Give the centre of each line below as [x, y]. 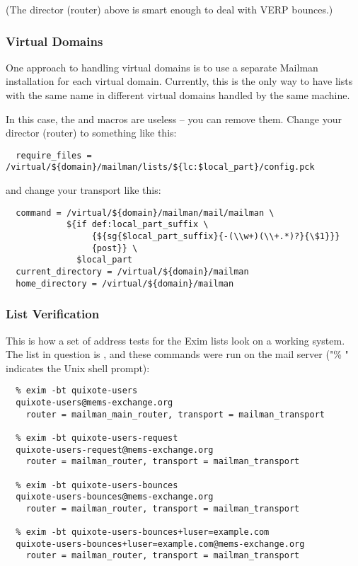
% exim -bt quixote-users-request [97, 438]
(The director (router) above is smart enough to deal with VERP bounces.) [169, 9]
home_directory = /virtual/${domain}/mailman [125, 283]
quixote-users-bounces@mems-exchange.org [115, 497]
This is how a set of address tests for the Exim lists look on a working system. [175, 340]
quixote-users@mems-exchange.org [94, 402]
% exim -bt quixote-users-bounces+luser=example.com [143, 532]
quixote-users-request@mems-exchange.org [115, 450]
